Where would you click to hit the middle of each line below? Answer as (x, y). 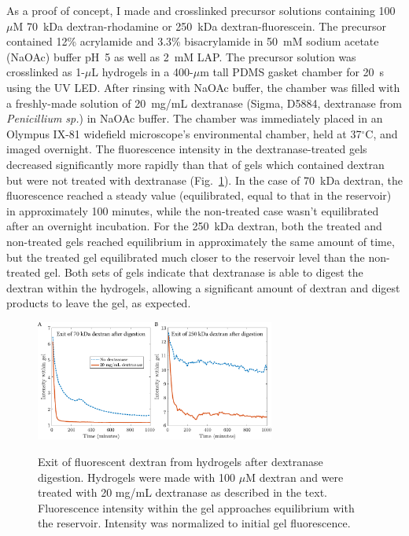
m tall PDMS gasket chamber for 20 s (292, 72)
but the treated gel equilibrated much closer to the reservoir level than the (186, 257)
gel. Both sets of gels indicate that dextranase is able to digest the (204, 272)
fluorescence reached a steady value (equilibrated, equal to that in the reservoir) (199, 195)
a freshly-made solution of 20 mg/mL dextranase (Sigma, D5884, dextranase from (204, 103)
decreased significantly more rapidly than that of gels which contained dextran (195, 164)
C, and (381, 133)
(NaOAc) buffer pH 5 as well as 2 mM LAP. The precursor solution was (181, 56)
